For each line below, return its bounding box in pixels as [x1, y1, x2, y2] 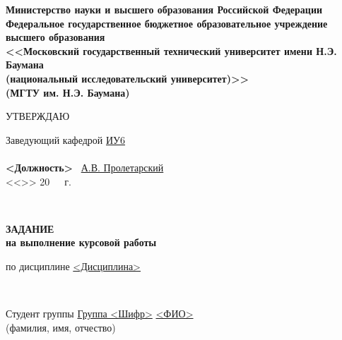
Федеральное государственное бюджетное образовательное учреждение [6, 16, 328, 30]
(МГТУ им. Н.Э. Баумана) [6, 85, 130, 99]
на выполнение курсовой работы [6, 235, 157, 250]
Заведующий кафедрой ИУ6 [6, 132, 126, 147]
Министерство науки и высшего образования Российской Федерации [6, 2, 323, 16]
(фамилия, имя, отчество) [6, 320, 116, 334]
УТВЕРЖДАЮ [6, 109, 70, 123]
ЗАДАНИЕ [6, 221, 54, 236]
